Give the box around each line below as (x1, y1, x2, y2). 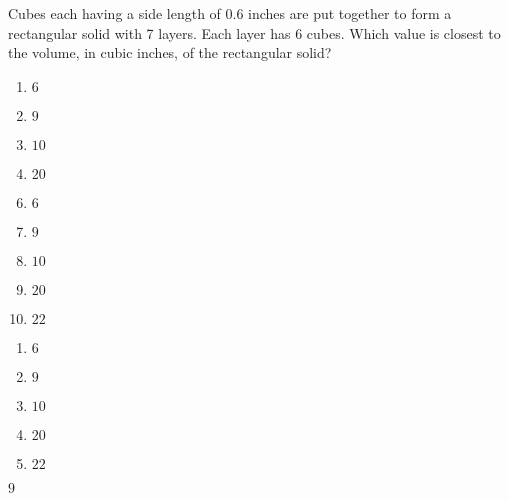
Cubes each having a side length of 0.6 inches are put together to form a (8, 3, 452, 23)
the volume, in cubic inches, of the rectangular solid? (8, 42, 332, 63)
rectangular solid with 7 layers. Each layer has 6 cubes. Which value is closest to (8, 22, 501, 43)
